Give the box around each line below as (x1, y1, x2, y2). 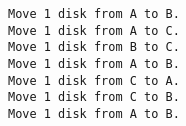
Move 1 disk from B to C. (8, 40, 180, 55)
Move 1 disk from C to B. (8, 90, 180, 105)
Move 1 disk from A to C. (8, 23, 180, 38)
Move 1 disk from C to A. (8, 73, 180, 88)
